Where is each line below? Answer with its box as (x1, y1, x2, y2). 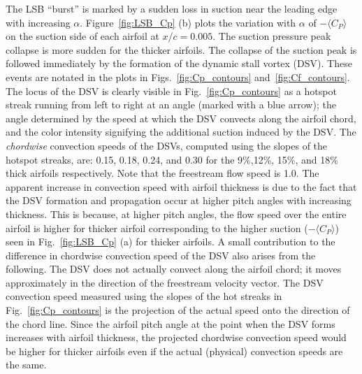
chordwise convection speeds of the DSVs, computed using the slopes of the (6, 138, 328, 152)
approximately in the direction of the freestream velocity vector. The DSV (6, 275, 324, 289)
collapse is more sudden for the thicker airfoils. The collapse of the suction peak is (6, 42, 357, 57)
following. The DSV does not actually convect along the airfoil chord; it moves (6, 261, 342, 276)
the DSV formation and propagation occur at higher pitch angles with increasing (6, 193, 352, 208)
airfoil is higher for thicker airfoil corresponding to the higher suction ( (6, 220, 308, 235)
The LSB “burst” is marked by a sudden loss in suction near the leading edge (6, 1, 338, 15)
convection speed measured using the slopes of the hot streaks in (6, 289, 282, 303)
